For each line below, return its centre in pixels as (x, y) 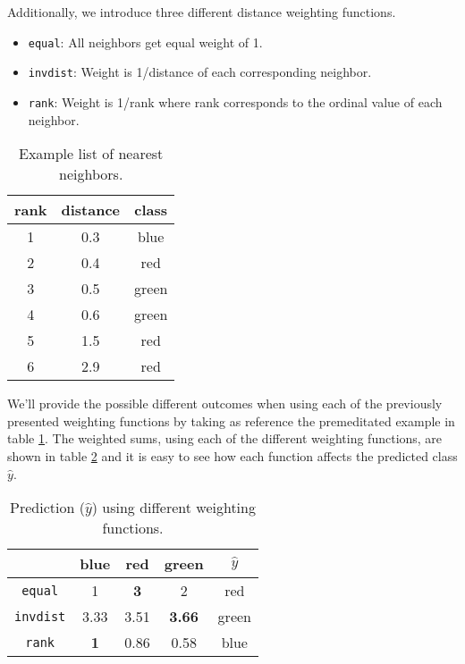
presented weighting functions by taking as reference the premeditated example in (231, 420)
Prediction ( (47, 508)
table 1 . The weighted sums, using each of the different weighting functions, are (225, 438)
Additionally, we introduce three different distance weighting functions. (202, 12)
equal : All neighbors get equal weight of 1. (145, 42)
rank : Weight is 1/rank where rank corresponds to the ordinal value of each (235, 101)
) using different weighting (173, 508)
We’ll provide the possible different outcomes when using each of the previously (225, 403)
